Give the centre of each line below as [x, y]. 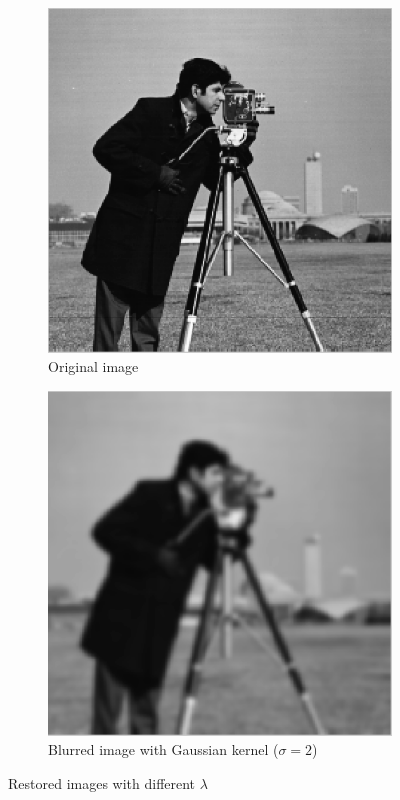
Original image [93, 366]
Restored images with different [102, 782]
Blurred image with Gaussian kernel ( [163, 749]
